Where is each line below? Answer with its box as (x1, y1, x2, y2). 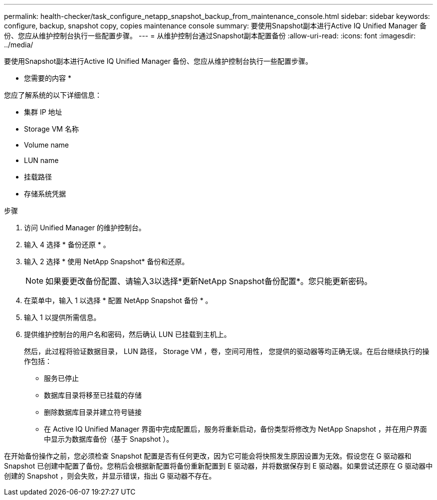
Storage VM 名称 (24, 125, 79, 133)
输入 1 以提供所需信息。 (24, 313, 101, 322)
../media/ (4, 40, 33, 49)
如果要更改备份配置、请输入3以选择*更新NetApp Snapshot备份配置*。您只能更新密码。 (45, 276, 372, 286)
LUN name (24, 156, 59, 165)
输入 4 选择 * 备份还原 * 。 (24, 240, 110, 249)
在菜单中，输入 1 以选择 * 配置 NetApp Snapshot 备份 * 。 (24, 296, 213, 305)
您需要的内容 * (24, 74, 71, 82)
